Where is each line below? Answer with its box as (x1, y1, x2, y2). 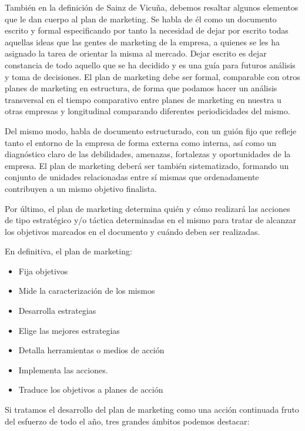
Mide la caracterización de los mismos (18, 284, 155, 297)
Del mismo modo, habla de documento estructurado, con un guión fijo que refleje (5, 124, 297, 137)
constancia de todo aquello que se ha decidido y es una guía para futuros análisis (5, 58, 296, 71)
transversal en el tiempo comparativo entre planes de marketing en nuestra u (5, 93, 281, 105)
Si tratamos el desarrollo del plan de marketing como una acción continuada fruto (5, 403, 299, 416)
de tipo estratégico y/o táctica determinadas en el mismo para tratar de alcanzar (5, 214, 296, 226)
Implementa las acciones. (18, 363, 108, 376)
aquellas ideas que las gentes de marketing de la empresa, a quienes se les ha (5, 35, 280, 48)
